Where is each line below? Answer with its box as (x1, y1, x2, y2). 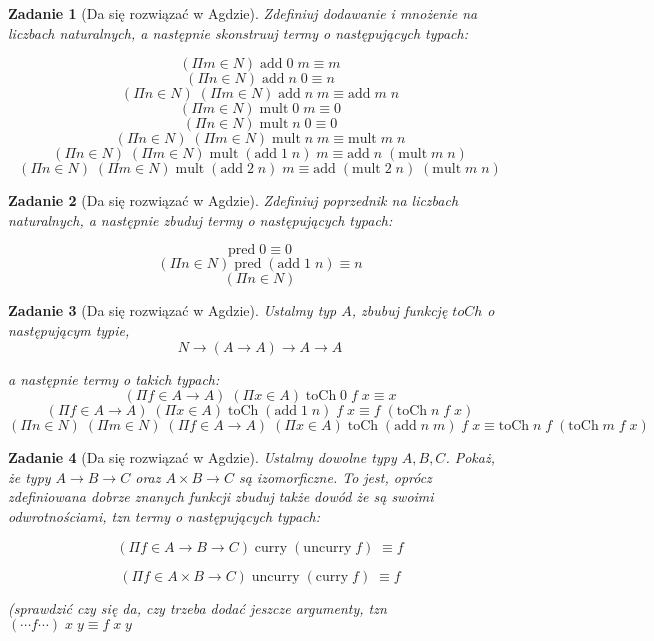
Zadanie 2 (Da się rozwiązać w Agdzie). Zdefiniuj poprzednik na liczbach (8, 190, 459, 211)
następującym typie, (8, 319, 130, 340)
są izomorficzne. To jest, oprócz (238, 466, 432, 487)
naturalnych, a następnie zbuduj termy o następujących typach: (8, 209, 393, 230)
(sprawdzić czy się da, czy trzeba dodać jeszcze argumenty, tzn (8, 597, 387, 618)
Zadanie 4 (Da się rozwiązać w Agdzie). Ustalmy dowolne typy (8, 447, 397, 468)
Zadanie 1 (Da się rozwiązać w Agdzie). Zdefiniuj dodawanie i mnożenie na (8, 3, 478, 23)
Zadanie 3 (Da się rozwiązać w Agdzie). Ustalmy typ (8, 300, 337, 321)
